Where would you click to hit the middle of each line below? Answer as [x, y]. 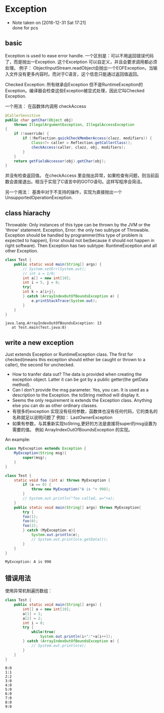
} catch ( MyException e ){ [49, 530]
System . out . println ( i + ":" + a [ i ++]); [76, 637]
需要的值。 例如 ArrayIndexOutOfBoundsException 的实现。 [72, 430]
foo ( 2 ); [30, 526]
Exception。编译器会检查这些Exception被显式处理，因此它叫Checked [75, 90]
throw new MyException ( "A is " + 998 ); [71, 489]
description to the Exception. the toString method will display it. [76, 395]
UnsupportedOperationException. [39, 197]
